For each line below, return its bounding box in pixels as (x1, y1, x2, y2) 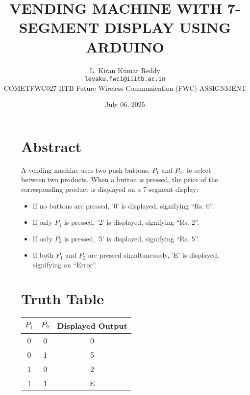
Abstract (21, 136, 82, 156)
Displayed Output (57, 319, 127, 331)
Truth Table (21, 288, 104, 308)
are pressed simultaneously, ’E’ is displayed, (88, 250, 219, 260)
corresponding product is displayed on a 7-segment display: (21, 184, 199, 194)
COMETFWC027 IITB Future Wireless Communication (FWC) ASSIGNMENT (3, 82, 247, 93)
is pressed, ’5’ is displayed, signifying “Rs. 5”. (64, 233, 200, 243)
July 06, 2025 (105, 99, 145, 109)
